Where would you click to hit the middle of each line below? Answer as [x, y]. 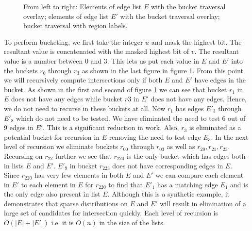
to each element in [48, 184]
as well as [181, 146]
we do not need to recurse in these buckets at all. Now [85, 108]
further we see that [83, 156]
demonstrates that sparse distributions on [66, 203]
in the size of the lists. [132, 223]
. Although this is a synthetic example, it [169, 194]
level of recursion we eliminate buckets [61, 146]
